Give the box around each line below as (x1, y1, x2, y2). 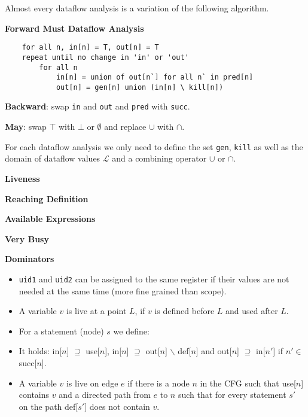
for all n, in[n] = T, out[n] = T (22, 43, 159, 52)
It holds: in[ (19, 345, 62, 357)
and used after (225, 305, 278, 317)
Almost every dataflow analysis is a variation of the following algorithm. (5, 2, 269, 14)
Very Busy (5, 232, 49, 245)
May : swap (5, 120, 47, 133)
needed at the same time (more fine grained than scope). (19, 284, 227, 297)
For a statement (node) (19, 324, 104, 337)
